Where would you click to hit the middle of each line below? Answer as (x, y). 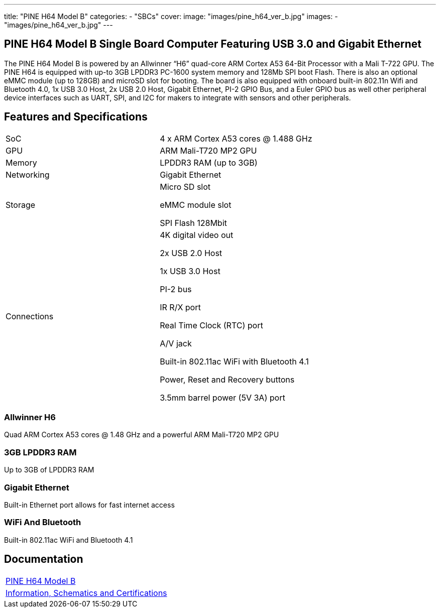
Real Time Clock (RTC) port (211, 325)
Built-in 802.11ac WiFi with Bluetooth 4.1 (234, 361)
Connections (30, 316)
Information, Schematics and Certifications (86, 593)
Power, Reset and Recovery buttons (227, 379)
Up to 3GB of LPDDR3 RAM (49, 470)
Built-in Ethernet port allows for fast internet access (89, 505)
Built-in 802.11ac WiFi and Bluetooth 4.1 (69, 540)
